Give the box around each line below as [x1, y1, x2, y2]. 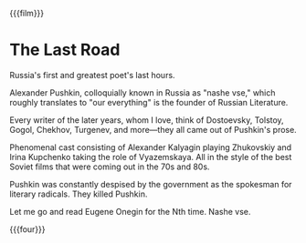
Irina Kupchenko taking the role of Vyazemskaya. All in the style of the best [9, 151, 292, 162]
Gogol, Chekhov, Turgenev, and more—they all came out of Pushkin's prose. [9, 124, 297, 135]
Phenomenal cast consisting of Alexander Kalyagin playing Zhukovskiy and [9, 141, 292, 153]
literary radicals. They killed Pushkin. [9, 188, 148, 199]
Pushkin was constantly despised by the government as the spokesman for [9, 178, 292, 189]
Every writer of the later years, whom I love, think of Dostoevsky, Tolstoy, [9, 114, 285, 126]
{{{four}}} [9, 223, 46, 235]
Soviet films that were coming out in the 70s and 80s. [9, 161, 210, 172]
